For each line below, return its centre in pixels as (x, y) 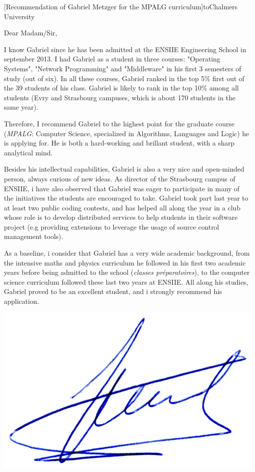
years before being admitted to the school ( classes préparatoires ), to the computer (127, 272)
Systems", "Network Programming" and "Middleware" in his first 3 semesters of (123, 68)
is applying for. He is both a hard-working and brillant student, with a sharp (119, 143)
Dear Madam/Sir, (31, 33)
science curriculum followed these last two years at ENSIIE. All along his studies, (126, 281)
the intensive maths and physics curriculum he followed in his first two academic (125, 262)
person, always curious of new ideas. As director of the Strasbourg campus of (120, 178)
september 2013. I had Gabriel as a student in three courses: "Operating (112, 59)
